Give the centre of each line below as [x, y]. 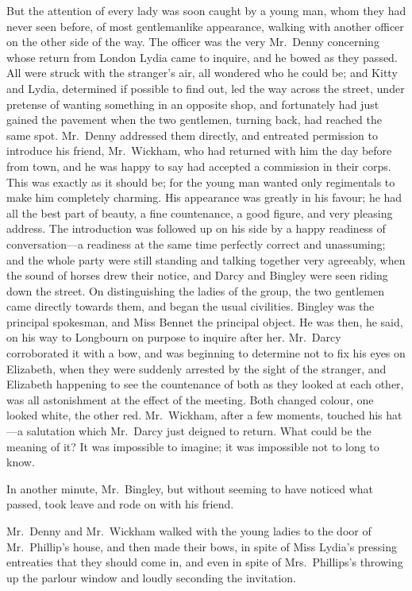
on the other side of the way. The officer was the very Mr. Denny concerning [193, 42]
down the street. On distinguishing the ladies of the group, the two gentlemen [195, 290]
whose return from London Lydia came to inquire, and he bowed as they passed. [202, 57]
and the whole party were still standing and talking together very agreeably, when [206, 259]
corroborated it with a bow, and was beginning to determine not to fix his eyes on [206, 353]
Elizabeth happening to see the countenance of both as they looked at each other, [205, 384]
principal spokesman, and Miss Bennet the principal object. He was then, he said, [205, 321]
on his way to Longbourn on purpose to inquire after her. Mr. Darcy [174, 337]
